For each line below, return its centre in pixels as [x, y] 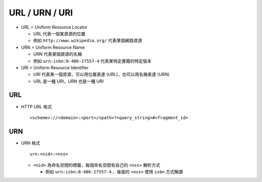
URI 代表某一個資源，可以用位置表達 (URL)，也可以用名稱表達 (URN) [101, 75]
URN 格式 [31, 143]
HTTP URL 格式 [36, 106]
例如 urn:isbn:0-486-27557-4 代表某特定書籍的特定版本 [92, 61]
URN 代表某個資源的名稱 [57, 54]
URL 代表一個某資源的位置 [59, 33]
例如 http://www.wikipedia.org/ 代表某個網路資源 [88, 41]
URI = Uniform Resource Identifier [55, 67]
